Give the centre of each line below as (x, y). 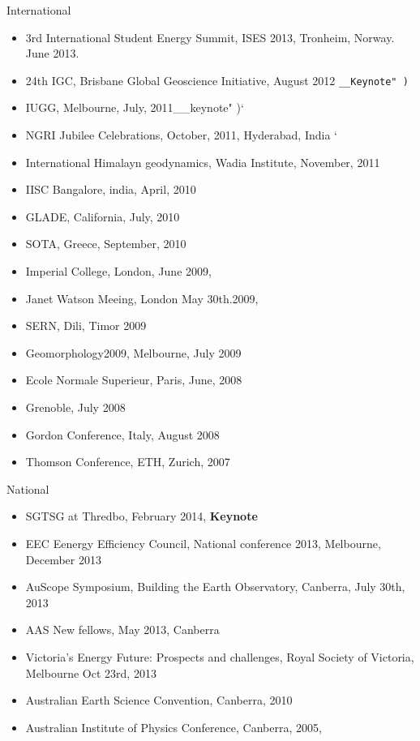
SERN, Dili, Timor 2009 (86, 326)
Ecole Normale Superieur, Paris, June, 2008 (134, 380)
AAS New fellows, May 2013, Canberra (122, 630)
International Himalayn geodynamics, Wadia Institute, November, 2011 (203, 162)
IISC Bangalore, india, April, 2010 (111, 189)
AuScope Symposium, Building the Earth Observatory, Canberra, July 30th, (215, 587)
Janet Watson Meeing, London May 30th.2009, (142, 298)
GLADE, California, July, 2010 (103, 216)
